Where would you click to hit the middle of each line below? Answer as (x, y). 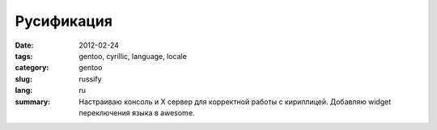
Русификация (64, 21)
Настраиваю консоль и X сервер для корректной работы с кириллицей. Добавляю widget (235, 102)
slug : (23, 79)
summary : (33, 102)
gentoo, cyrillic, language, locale (133, 56)
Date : (24, 45)
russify (90, 79)
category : (32, 68)
